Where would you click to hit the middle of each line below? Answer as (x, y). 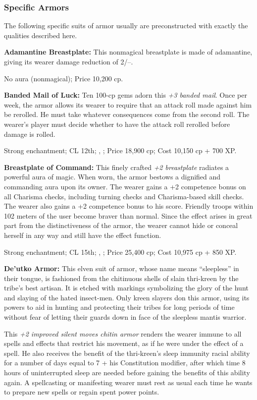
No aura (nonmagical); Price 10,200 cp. (64, 78)
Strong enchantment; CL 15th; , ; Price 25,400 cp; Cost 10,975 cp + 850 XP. (120, 252)
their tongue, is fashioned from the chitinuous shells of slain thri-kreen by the (121, 278)
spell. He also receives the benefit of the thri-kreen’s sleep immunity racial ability (127, 353)
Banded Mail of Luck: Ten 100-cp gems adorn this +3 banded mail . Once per (126, 95)
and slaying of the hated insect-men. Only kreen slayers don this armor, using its (127, 297)
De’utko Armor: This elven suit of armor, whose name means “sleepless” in (122, 268)
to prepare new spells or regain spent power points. (82, 392)
